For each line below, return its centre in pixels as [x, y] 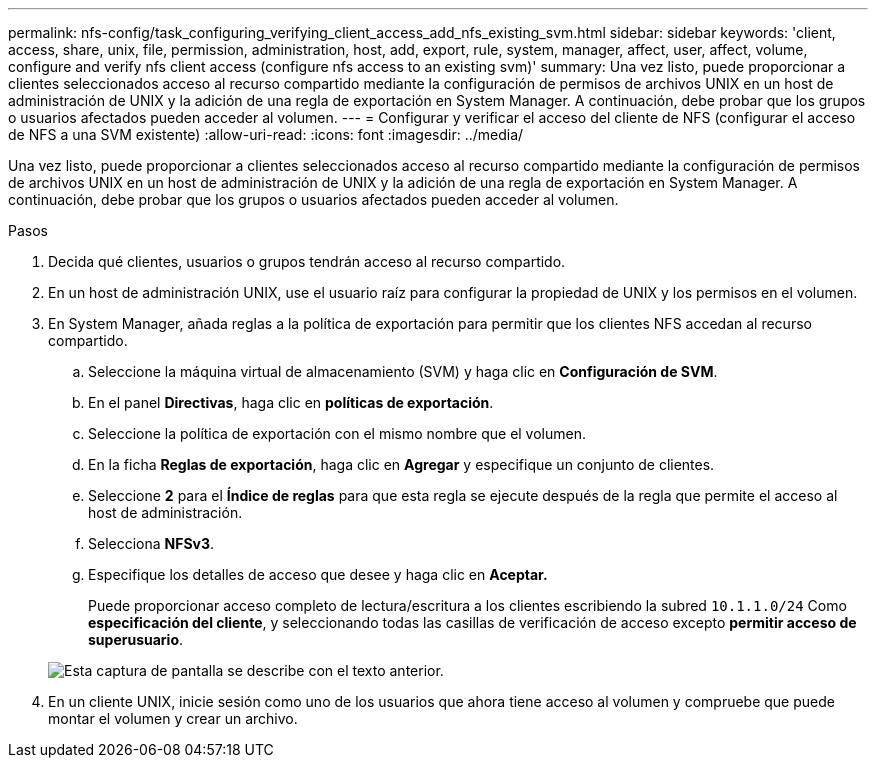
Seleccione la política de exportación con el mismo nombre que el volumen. [337, 433]
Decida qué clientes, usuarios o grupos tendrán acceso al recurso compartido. [307, 261]
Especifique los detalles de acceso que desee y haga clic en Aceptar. [318, 574]
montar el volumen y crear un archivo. [173, 718]
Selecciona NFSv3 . [151, 543]
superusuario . [136, 639]
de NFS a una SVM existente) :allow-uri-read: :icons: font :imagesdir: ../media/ [266, 134]
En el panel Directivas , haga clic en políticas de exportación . [291, 402]
